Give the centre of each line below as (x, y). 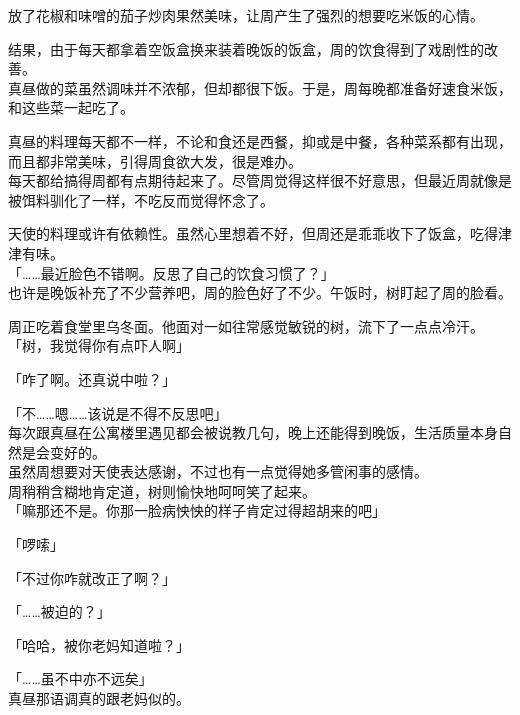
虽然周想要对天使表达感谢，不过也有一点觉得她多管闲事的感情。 (218, 471)
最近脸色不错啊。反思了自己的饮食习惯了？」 (187, 272)
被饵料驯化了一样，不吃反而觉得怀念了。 (141, 199)
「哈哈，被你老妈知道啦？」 (99, 644)
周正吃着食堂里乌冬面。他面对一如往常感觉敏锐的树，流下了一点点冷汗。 (246, 325)
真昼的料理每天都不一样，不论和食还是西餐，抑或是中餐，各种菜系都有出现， (260, 140)
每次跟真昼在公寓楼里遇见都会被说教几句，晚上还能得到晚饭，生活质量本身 (253, 432)
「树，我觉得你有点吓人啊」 (99, 345)
